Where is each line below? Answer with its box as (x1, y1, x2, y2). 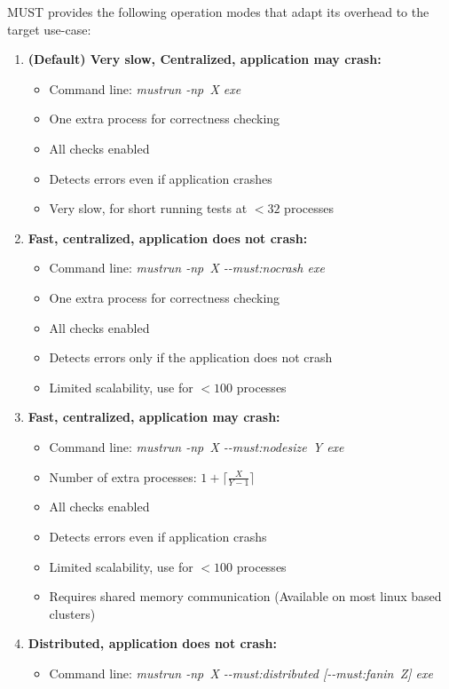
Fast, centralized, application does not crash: (28, 228, 308, 247)
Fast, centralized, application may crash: (28, 408, 280, 426)
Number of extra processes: (49, 467, 197, 486)
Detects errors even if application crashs (49, 527, 267, 545)
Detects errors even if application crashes (49, 169, 272, 187)
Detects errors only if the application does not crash (49, 348, 333, 367)
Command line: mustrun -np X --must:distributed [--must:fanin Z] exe (49, 663, 433, 682)
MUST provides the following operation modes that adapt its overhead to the (7, 3, 429, 20)
